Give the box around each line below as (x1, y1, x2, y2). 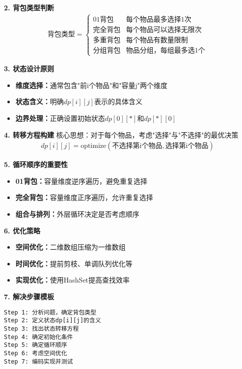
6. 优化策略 (4, 225, 40, 235)
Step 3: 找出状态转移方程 (4, 325, 79, 332)
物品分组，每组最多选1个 (126, 47, 205, 54)
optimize (81, 142, 107, 150)
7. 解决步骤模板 (4, 291, 54, 301)
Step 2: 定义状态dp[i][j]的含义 (4, 317, 101, 324)
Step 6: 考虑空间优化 (4, 349, 67, 357)
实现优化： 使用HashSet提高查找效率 (15, 275, 130, 285)
